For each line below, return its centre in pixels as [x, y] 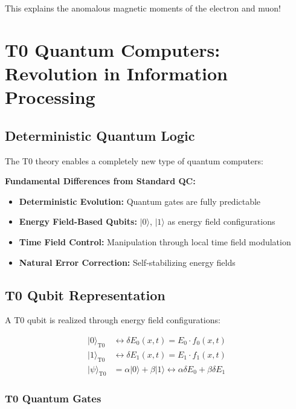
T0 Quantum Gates [53, 398]
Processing [50, 97]
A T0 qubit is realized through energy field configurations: [113, 320]
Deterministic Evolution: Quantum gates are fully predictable [140, 201]
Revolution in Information [116, 73]
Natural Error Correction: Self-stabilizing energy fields [127, 262]
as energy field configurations [221, 221]
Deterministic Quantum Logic [100, 135]
